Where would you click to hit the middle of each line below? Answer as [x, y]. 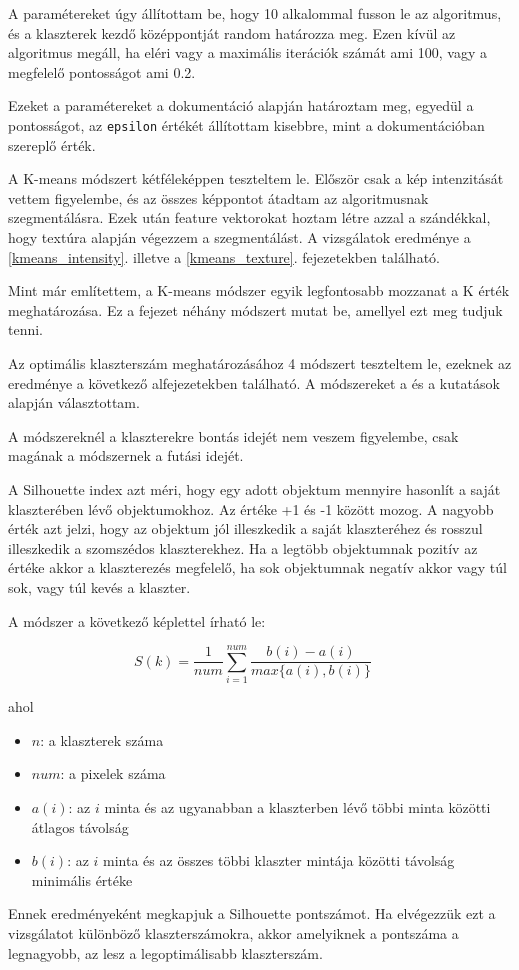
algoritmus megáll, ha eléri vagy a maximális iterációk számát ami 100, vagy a [248, 52]
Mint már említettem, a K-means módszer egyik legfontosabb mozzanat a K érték [259, 290]
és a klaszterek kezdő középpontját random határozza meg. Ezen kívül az [232, 32]
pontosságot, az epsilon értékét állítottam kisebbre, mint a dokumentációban [246, 124]
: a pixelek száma [113, 773]
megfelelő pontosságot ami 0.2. [102, 71]
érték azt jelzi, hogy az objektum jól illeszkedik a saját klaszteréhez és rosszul [245, 528]
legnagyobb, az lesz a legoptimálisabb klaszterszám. [165, 952]
